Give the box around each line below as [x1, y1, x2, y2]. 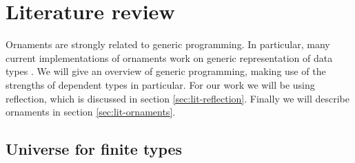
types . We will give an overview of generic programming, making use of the [6, 64, 326, 78]
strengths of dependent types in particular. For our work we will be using [6, 77, 315, 91]
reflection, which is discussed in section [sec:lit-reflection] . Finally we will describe [6, 91, 350, 105]
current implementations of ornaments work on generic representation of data [6, 50, 333, 65]
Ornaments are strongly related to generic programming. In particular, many [6, 37, 330, 52]
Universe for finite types [6, 138, 183, 160]
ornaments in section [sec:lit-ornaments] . [6, 105, 176, 119]
